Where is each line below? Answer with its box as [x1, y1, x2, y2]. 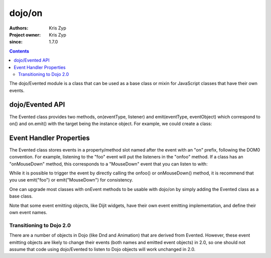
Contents [9, 48, 30, 54]
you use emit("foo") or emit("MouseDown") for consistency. [9, 177, 133, 183]
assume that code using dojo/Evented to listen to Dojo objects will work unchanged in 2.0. [9, 246, 196, 252]
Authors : [9, 25, 29, 31]
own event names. [9, 209, 48, 215]
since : [9, 39, 23, 45]
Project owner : [9, 31, 41, 37]
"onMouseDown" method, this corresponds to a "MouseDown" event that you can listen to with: [9, 160, 208, 167]
